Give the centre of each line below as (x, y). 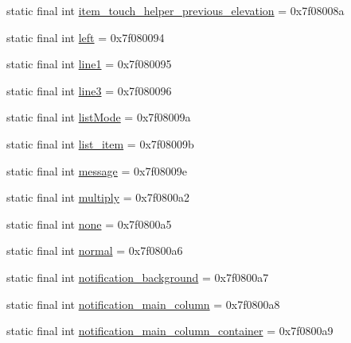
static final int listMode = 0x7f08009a (99, 117)
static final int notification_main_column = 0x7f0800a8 (143, 304)
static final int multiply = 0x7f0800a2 (98, 197)
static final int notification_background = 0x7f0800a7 (138, 277)
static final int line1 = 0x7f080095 (89, 64)
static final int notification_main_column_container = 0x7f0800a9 (170, 331)
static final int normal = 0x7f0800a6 (95, 251)
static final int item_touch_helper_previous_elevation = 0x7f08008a (175, 10)
